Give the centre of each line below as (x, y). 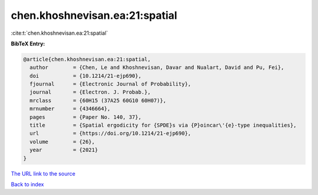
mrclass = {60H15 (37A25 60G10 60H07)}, (98, 100)
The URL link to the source (43, 173)
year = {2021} (64, 150)
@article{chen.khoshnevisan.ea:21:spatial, (87, 59)
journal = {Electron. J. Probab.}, (90, 92)
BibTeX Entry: (28, 44)
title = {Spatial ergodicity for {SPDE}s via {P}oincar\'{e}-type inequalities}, (163, 125)
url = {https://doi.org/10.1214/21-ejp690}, (110, 133)
